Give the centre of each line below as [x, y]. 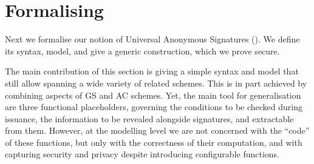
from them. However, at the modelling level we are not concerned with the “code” [157, 130]
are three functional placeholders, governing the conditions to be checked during [154, 107]
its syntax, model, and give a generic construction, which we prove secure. [142, 51]
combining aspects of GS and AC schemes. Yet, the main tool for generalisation [153, 95]
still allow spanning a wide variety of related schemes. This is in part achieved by [156, 83]
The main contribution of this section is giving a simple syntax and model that [152, 71]
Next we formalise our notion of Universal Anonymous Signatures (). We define [152, 39]
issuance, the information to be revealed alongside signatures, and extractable [149, 118]
